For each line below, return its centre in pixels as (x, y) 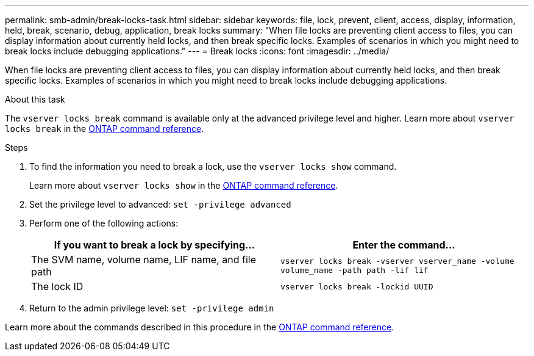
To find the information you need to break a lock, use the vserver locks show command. (213, 166)
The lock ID (57, 286)
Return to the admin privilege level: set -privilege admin (152, 308)
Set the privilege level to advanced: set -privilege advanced (160, 204)
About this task (35, 99)
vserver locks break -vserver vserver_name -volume (397, 261)
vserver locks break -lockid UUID (357, 286)
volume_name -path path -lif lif (354, 270)
